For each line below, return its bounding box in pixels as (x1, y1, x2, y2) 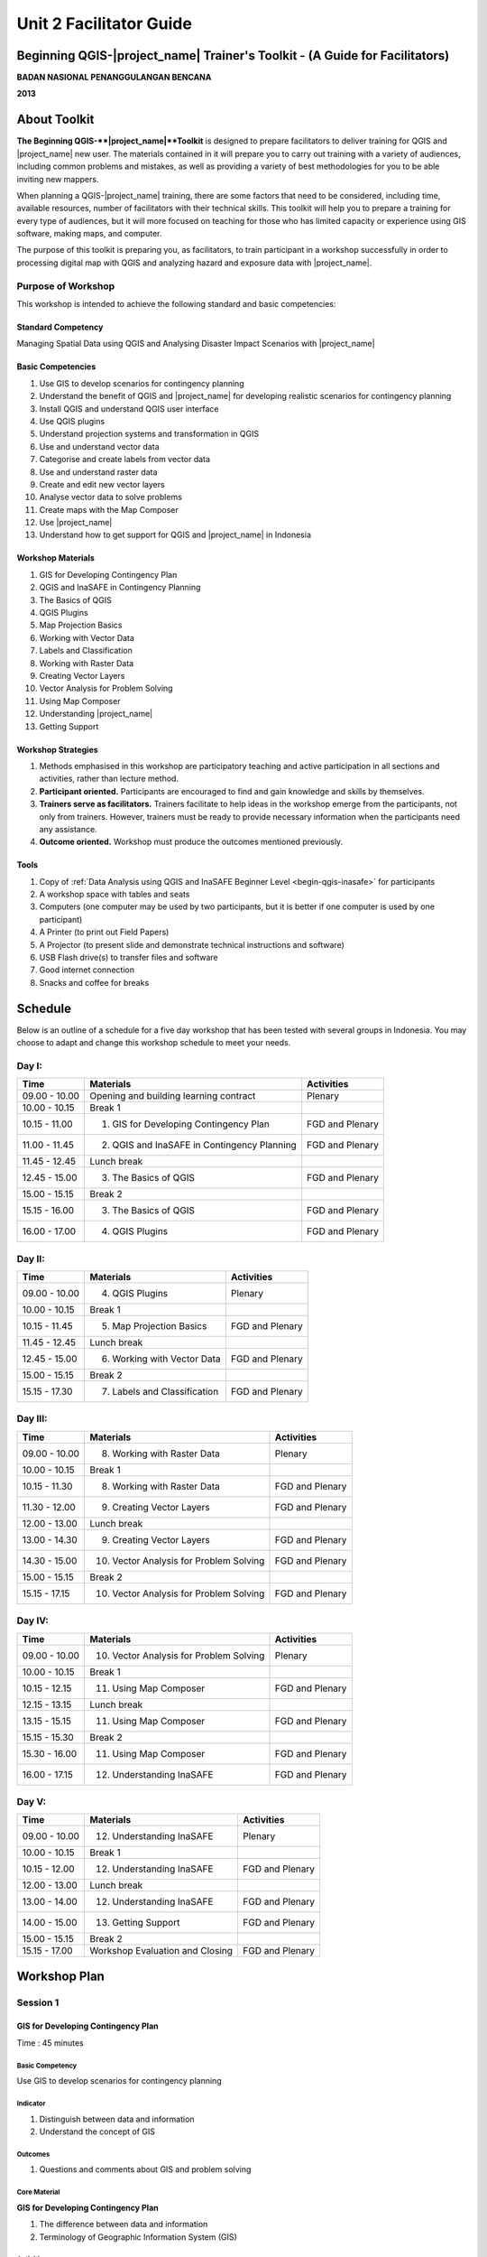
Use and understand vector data (39, 441, 160, 451)
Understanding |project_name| (39, 709, 153, 720)
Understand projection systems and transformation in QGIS (39, 429, 260, 440)
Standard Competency (16, 321, 104, 333)
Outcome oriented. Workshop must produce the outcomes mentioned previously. (39, 836, 344, 848)
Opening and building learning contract (89, 1090, 256, 1102)
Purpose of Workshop (16, 280, 115, 293)
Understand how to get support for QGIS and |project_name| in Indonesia (39, 529, 311, 541)
